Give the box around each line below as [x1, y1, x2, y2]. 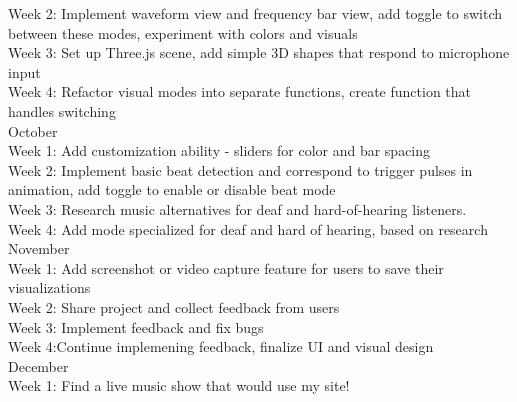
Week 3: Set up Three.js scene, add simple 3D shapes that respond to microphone [8, 42, 510, 63]
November [8, 238, 70, 259]
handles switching [8, 100, 116, 121]
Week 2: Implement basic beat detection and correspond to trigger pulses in [8, 159, 473, 180]
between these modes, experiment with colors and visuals [8, 22, 358, 43]
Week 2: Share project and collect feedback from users [8, 296, 340, 317]
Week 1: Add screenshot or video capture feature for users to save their [8, 257, 444, 278]
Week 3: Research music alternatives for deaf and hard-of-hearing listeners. [8, 198, 467, 219]
